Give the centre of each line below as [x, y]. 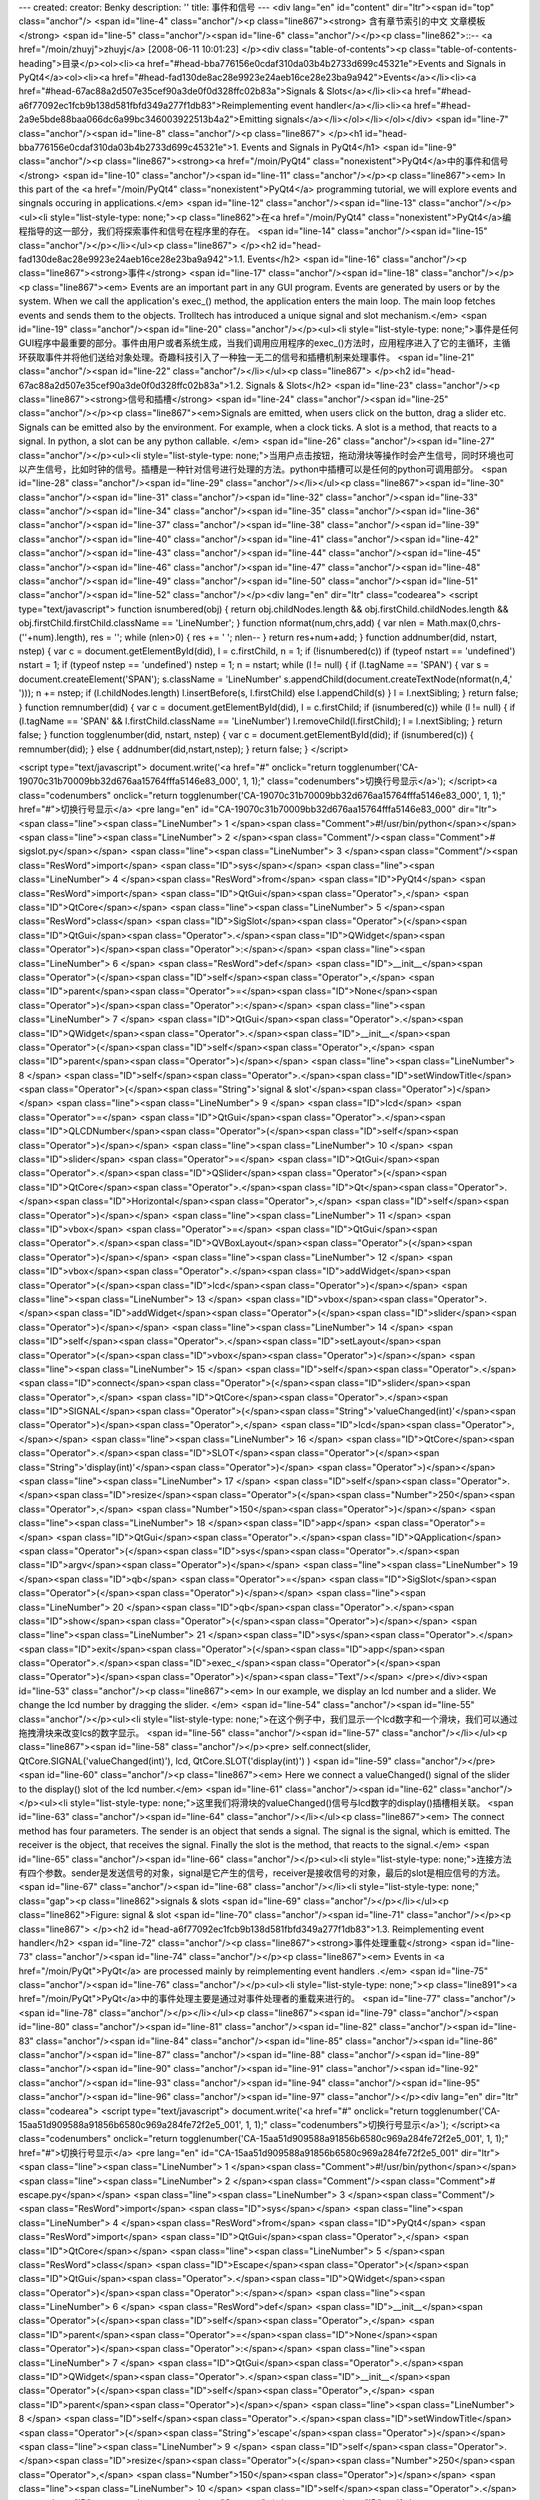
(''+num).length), [53, 637]
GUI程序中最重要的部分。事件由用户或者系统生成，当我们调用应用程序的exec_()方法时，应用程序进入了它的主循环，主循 [264, 343]
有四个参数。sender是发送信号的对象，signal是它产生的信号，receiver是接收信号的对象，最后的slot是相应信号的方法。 [262, 1872]
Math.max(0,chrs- [464, 623]
